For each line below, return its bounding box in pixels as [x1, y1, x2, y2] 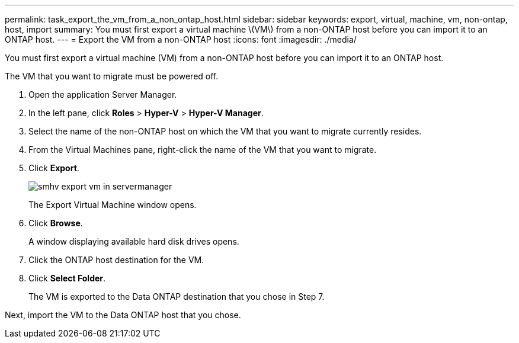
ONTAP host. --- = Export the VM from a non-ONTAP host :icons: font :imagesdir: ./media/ [5, 34, 357, 44]
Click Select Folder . [28, 273, 106, 283]
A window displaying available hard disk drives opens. [28, 236, 239, 246]
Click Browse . [28, 218, 83, 228]
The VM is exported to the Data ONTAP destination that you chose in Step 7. [28, 291, 325, 302]
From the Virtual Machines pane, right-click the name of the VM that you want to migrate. [28, 145, 377, 155]
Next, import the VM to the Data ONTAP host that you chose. [5, 310, 241, 320]
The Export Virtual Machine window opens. [28, 200, 197, 210]
